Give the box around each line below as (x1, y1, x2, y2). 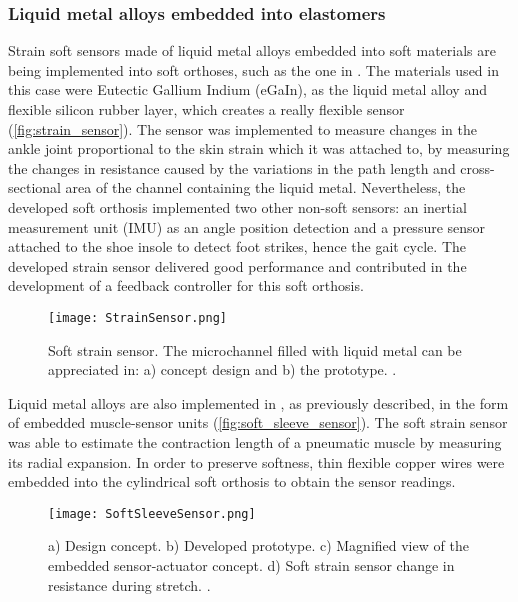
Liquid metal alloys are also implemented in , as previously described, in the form (8, 392, 509, 413)
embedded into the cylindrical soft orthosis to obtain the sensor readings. (8, 471, 456, 492)
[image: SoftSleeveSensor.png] (48, 506, 256, 521)
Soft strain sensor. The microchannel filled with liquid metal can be (48, 339, 462, 360)
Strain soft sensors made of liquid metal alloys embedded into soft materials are (8, 40, 496, 61)
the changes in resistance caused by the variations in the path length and (8, 157, 456, 178)
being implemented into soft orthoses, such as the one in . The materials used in (8, 59, 499, 80)
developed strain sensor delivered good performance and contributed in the (8, 255, 467, 276)
